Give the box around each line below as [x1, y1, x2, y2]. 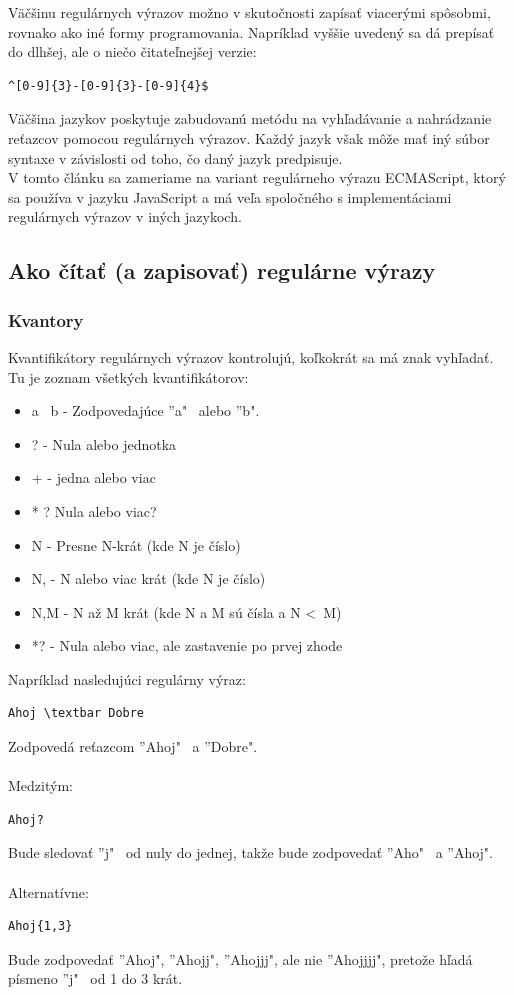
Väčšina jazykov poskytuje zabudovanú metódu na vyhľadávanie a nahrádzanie [8, 108, 492, 129]
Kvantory [8, 307, 84, 332]
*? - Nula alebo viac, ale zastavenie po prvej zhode [31, 635, 343, 656]
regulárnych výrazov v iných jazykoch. [8, 206, 242, 227]
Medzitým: [8, 775, 73, 796]
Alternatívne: [8, 881, 89, 902]
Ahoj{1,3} [8, 919, 73, 934]
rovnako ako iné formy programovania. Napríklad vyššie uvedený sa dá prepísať [8, 21, 495, 42]
